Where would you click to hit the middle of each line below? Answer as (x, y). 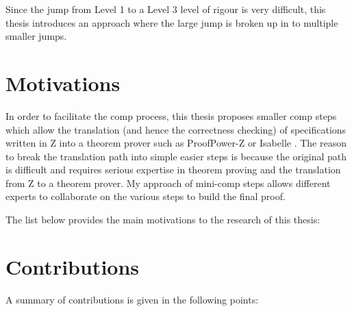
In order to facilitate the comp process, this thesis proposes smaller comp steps (171, 115)
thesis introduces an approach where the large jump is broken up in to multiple (172, 22)
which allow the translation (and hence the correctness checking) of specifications (176, 129)
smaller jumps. (36, 36)
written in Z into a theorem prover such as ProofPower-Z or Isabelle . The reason (176, 143)
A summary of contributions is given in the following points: (132, 299)
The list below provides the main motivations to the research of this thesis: (163, 220)
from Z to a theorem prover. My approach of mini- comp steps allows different (168, 183)
